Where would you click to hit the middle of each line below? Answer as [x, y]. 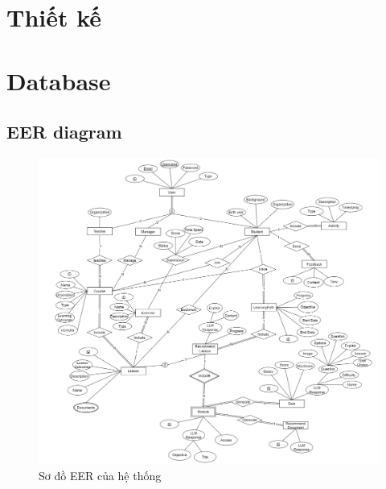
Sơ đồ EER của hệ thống [100, 476]
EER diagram [64, 132]
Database [59, 80]
